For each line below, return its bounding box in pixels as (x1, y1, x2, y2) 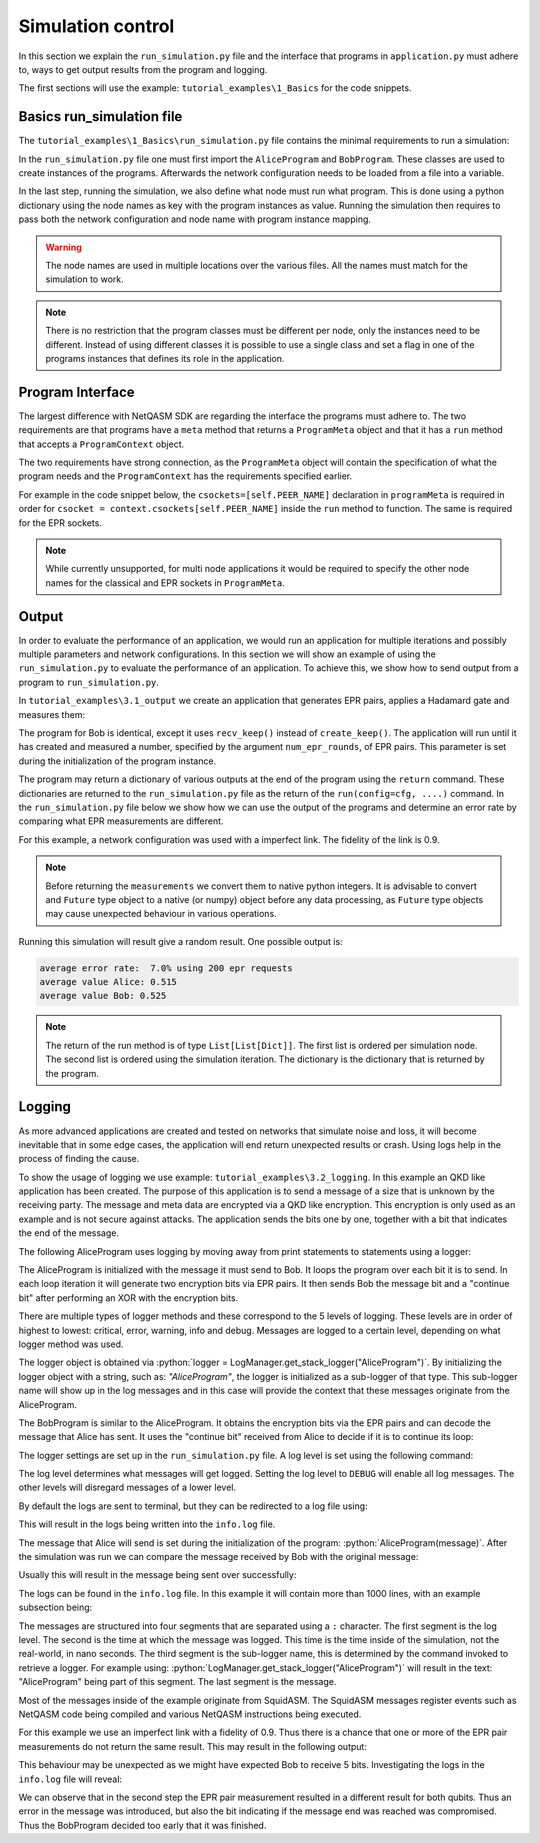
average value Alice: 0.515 (39, 976, 177, 988)
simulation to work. (45, 273, 124, 285)
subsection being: (18, 1601, 93, 1614)
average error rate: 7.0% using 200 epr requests (39, 962, 294, 974)
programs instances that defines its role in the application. (45, 352, 285, 364)
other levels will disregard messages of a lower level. (18, 1481, 237, 1494)
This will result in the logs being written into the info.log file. (18, 1518, 276, 1530)
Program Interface (18, 383, 135, 400)
